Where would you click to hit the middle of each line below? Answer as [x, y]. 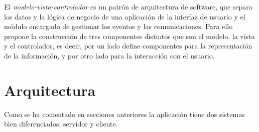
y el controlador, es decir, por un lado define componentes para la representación [128, 46]
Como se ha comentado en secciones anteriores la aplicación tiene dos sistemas [124, 114]
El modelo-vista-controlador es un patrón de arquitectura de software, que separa [128, 6]
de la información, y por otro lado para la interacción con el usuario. [109, 55]
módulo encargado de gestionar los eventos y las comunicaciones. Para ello [118, 26]
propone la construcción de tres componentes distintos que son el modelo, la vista [129, 36]
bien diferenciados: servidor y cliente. [61, 124]
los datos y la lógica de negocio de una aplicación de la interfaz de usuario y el [125, 16]
